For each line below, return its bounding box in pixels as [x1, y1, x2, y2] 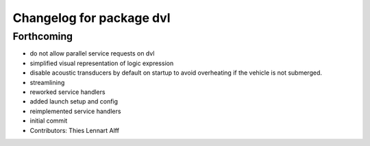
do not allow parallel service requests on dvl [29, 49, 155, 58]
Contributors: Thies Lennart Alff [29, 126, 120, 134]
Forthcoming [12, 30, 73, 42]
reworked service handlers [29, 88, 106, 96]
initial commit [29, 117, 68, 125]
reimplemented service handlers [29, 107, 121, 115]
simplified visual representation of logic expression [29, 59, 174, 67]
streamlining [29, 78, 65, 86]
